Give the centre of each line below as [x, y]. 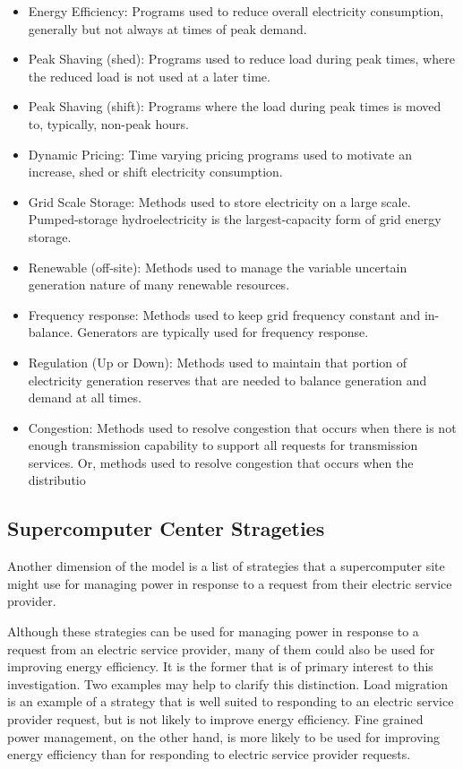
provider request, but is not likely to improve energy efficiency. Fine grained [215, 719]
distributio [57, 480]
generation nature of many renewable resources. [159, 285]
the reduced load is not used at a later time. [149, 76]
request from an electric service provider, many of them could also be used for [221, 648]
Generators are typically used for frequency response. [223, 332]
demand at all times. [85, 397]
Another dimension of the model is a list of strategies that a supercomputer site [226, 566]
